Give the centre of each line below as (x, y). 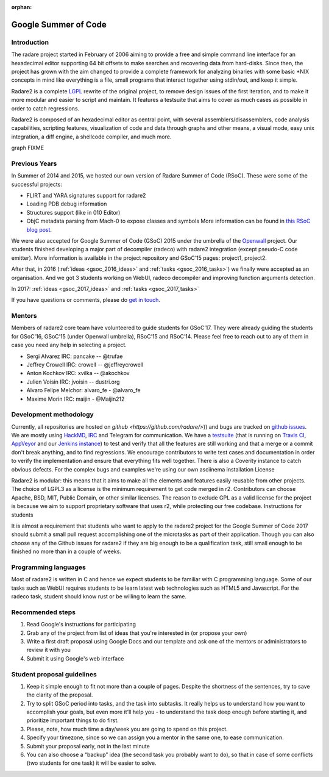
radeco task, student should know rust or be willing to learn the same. (99, 596)
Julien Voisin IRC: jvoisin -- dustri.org (73, 382)
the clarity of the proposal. (60, 695)
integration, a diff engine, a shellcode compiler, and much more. (91, 137)
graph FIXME (28, 148)
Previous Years (34, 163)
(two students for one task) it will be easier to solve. (91, 763)
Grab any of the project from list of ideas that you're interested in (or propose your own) (137, 633)
